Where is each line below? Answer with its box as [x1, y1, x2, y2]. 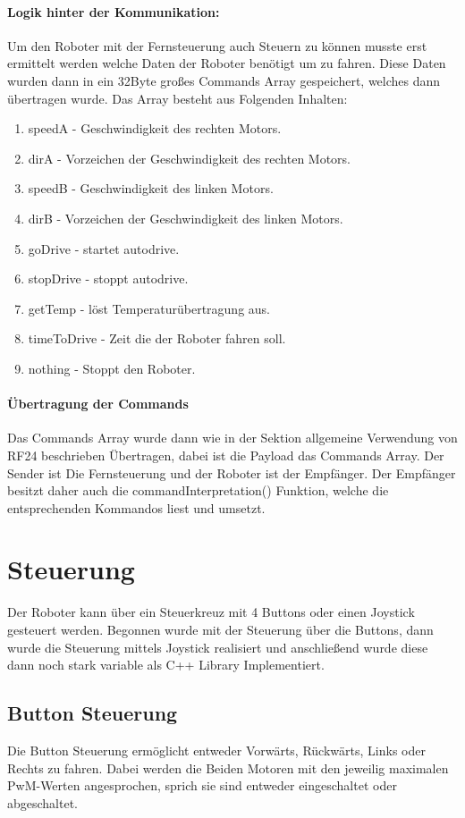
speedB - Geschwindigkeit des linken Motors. [28, 179, 274, 198]
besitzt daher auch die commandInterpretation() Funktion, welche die [7, 481, 389, 500]
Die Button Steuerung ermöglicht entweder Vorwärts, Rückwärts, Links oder [7, 740, 426, 759]
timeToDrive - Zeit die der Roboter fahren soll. [28, 329, 286, 348]
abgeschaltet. [7, 793, 79, 812]
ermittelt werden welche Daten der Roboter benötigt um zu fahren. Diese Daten [7, 54, 446, 72]
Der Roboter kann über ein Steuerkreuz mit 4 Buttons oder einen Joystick [7, 603, 415, 621]
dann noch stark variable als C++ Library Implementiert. [7, 655, 325, 674]
